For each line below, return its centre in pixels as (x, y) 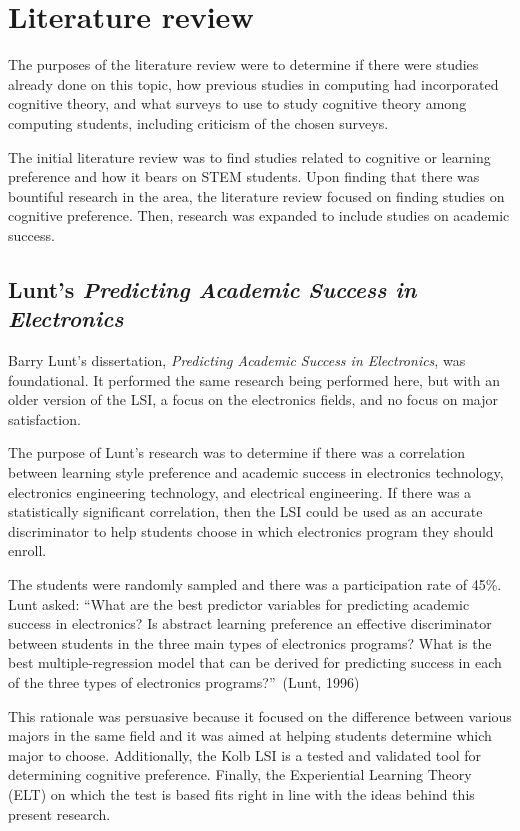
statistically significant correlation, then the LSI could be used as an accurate (245, 511)
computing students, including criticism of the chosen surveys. (198, 122)
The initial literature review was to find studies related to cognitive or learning (249, 156)
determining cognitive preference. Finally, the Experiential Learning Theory (240, 774)
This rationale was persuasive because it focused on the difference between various (260, 715)
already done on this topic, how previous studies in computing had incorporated (253, 83)
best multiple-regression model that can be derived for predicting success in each (255, 662)
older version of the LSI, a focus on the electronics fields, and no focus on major (253, 399)
